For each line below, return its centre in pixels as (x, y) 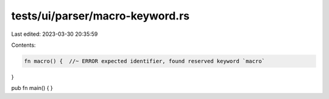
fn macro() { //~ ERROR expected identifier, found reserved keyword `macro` (144, 61)
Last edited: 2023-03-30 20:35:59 (55, 34)
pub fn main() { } (32, 88)
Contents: (23, 45)
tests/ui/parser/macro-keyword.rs (101, 16)
